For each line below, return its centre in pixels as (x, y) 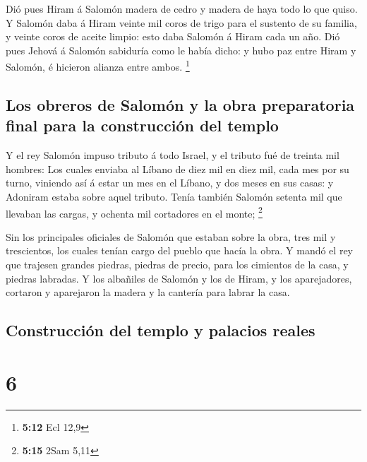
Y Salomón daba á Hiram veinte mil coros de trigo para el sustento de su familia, (181, 22)
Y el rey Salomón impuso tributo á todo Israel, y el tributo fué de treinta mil (173, 155)
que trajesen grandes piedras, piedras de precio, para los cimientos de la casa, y (177, 265)
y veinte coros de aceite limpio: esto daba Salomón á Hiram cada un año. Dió (173, 36)
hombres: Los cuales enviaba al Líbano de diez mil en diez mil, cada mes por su (178, 168)
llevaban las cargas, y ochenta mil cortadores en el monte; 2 (134, 212)
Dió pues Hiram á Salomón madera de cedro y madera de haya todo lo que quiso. (182, 8)
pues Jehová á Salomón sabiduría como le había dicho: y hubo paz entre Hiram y (181, 50)
